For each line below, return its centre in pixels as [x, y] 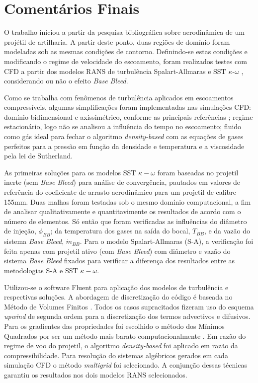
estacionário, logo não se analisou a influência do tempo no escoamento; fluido [123, 126]
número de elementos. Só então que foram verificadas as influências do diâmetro [126, 221]
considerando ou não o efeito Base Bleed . [66, 81]
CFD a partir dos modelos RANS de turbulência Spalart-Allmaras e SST [115, 71]
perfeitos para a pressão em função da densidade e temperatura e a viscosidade [124, 146]
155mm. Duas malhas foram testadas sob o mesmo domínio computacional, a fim [128, 201]
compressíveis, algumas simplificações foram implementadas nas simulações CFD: [128, 107]
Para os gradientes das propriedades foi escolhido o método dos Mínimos [114, 326]
